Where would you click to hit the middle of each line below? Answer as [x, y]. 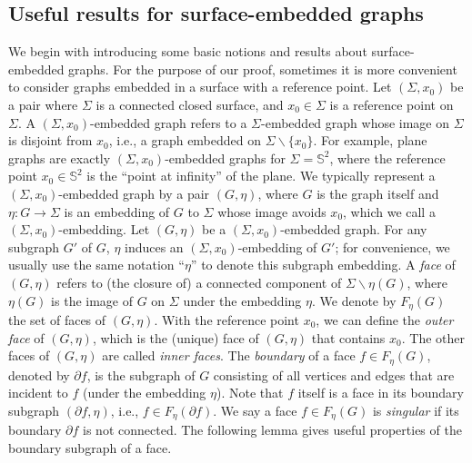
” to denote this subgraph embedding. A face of [323, 265]
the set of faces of [57, 319]
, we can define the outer [385, 319]
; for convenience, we [392, 246]
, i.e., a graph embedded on [185, 140]
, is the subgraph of [141, 374]
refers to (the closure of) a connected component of [199, 282]
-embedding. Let [104, 229]
